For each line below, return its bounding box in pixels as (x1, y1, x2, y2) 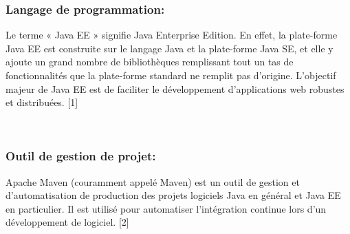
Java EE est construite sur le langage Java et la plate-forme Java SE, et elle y (6, 41, 333, 55)
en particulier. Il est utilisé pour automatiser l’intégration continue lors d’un (6, 201, 327, 215)
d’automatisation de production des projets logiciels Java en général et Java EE (6, 188, 341, 202)
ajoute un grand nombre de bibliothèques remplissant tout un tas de (6, 54, 294, 69)
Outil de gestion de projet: (6, 147, 156, 164)
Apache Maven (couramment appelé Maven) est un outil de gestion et (6, 174, 300, 189)
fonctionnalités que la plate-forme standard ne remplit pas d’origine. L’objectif (6, 68, 336, 82)
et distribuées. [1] (6, 95, 78, 109)
